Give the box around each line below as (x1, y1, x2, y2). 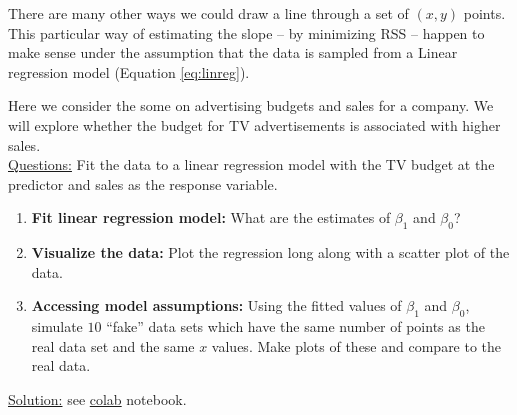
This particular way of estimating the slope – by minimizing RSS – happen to (8, 22, 485, 43)
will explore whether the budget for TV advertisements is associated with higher (8, 114, 501, 135)
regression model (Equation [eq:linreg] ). (8, 61, 250, 82)
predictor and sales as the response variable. (8, 173, 278, 194)
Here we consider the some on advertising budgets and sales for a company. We (8, 95, 494, 116)
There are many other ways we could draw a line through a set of (8, 3, 409, 23)
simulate (31, 316, 83, 337)
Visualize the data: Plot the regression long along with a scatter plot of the (31, 242, 510, 263)
